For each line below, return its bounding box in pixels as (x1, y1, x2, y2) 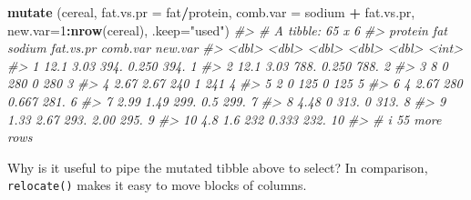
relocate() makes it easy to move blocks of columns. (7, 175, 307, 195)
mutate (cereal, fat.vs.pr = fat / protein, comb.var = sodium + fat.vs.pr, (7, 3, 415, 21)
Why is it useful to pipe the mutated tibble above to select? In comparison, (7, 157, 428, 176)
